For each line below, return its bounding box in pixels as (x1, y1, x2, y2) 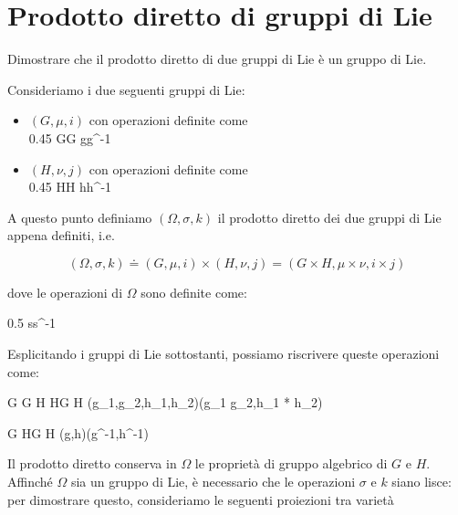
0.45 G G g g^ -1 (28, 128, 111, 147)
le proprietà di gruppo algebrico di (194, 454, 388, 473)
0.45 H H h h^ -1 (28, 177, 112, 196)
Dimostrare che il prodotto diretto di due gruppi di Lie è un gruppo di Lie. (7, 49, 427, 68)
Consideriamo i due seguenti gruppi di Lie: (7, 79, 245, 99)
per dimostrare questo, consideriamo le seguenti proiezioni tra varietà (7, 489, 394, 509)
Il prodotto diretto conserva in (7, 454, 177, 473)
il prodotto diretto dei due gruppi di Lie (217, 207, 442, 226)
